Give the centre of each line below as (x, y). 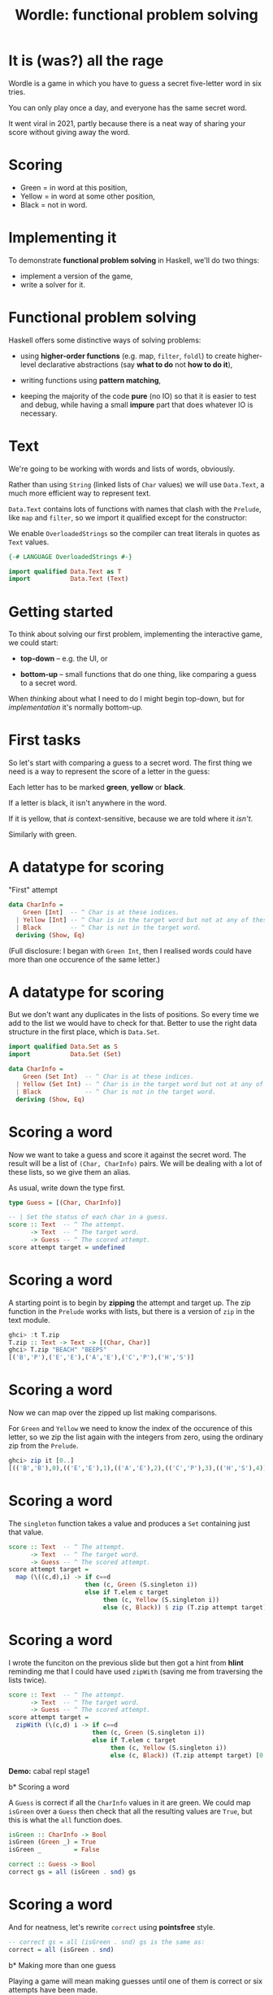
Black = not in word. (54, 204)
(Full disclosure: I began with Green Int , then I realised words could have (130, 950)
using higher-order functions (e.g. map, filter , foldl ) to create (128, 356)
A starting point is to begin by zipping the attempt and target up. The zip (130, 1303)
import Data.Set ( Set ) (65, 1054)
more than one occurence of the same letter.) (84, 959)
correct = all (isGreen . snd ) (61, 1949)
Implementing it (63, 238)
